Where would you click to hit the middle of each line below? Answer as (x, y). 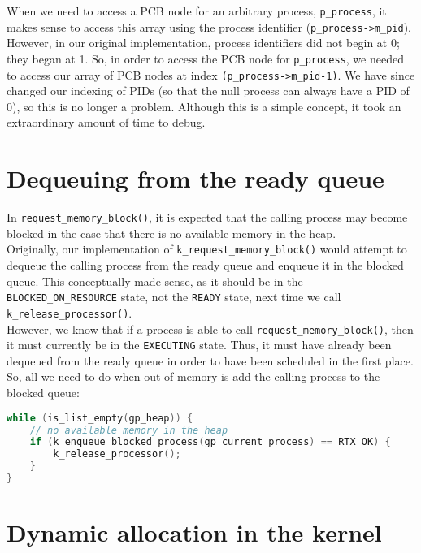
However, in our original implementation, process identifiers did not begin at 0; (203, 43)
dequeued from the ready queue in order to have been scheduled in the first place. (210, 360)
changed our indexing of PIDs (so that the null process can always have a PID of (208, 91)
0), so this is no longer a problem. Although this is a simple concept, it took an (204, 106)
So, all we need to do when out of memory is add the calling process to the (193, 376)
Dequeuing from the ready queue (195, 178)
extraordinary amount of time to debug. (106, 122)
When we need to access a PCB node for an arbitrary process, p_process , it (197, 11)
